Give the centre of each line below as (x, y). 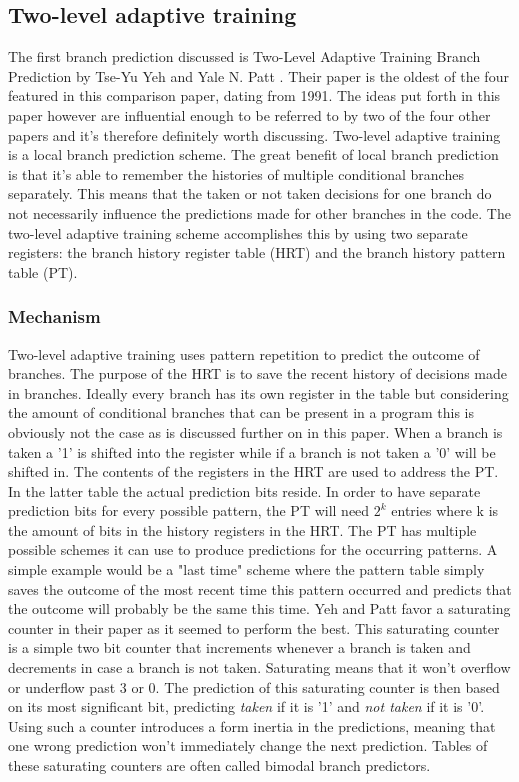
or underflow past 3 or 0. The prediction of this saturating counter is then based (254, 686)
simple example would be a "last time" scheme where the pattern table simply (246, 569)
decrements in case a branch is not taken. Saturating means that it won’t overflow (259, 667)
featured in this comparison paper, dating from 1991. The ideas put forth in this (254, 95)
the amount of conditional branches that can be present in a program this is (241, 412)
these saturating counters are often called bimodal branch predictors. (219, 765)
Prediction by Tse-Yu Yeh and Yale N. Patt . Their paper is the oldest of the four (258, 75)
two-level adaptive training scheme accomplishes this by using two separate (238, 232)
